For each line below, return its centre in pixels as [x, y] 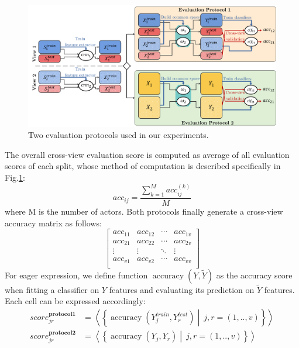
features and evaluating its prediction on [182, 289]
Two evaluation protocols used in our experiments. [118, 135]
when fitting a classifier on [52, 289]
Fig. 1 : [15, 178]
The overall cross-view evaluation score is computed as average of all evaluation [147, 154]
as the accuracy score [254, 275]
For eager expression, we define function [76, 275]
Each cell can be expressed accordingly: [75, 301]
